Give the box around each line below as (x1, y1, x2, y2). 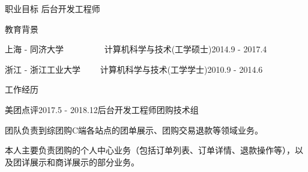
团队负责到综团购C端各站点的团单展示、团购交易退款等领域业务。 (5, 123, 264, 136)
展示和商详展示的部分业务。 (29, 155, 139, 168)
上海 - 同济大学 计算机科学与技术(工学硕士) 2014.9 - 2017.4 (5, 43, 267, 55)
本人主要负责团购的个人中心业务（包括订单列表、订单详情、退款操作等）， (5, 144, 295, 156)
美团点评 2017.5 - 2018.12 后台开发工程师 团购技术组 (5, 103, 199, 115)
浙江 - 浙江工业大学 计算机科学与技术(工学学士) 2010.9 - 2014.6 (5, 63, 263, 75)
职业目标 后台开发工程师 (5, 2, 100, 14)
